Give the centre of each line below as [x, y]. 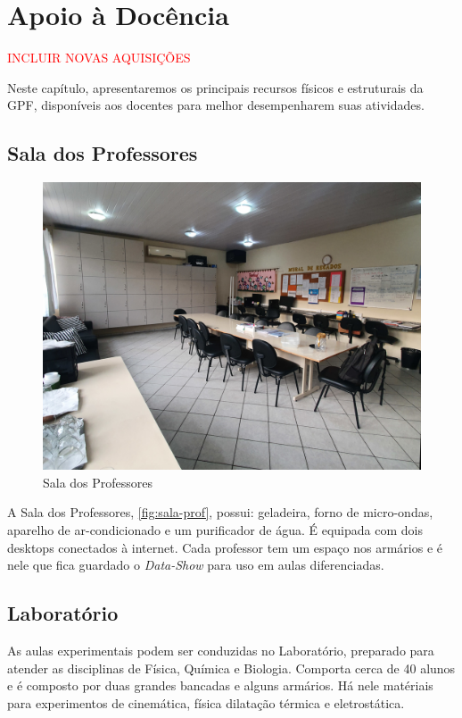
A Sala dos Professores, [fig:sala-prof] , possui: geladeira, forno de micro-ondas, [220, 512]
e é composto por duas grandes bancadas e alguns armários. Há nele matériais [220, 685]
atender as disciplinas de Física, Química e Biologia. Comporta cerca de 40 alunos [231, 668]
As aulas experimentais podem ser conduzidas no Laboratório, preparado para [221, 651]
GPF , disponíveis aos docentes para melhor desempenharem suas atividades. [216, 105]
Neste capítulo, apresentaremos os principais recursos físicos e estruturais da [215, 87]
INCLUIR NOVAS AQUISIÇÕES [99, 58]
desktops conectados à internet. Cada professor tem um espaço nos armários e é [225, 547]
